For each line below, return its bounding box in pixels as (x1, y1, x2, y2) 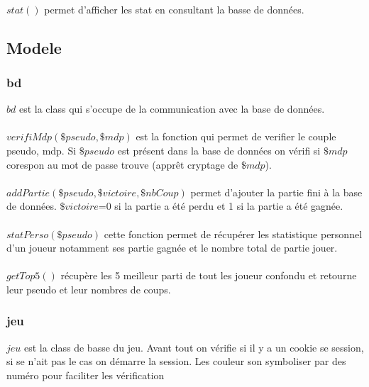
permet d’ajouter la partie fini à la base (190, 184, 363, 199)
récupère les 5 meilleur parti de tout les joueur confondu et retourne (60, 268, 357, 283)
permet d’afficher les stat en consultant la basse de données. (44, 1, 304, 16)
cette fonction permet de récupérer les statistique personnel (104, 226, 363, 241)
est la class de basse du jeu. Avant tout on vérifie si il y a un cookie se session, (23, 340, 364, 354)
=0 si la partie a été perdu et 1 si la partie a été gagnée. (98, 198, 343, 213)
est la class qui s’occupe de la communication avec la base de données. (18, 101, 325, 116)
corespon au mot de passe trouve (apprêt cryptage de (6, 157, 238, 172)
